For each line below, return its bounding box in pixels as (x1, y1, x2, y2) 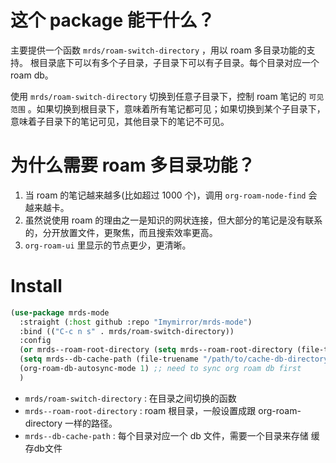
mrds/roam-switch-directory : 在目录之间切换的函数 (24, 392, 237, 404)
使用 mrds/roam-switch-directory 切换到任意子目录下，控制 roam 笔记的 (10, 90, 307, 102)
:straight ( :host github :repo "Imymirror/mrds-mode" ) (19, 317, 253, 327)
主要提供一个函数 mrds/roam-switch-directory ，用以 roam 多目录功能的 (10, 44, 307, 56)
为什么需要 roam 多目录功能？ (10, 154, 256, 177)
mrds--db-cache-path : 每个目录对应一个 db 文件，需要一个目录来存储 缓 (24, 429, 320, 441)
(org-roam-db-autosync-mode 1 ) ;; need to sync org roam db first (19, 364, 302, 374)
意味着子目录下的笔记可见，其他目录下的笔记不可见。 (10, 115, 230, 127)
